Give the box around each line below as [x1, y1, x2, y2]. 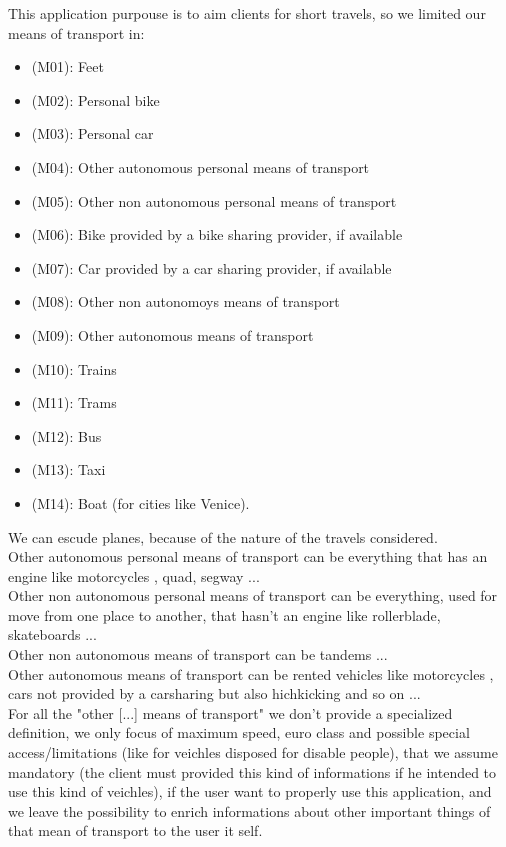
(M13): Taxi [31, 459, 106, 480]
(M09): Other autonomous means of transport [31, 324, 314, 345]
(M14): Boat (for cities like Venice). [31, 492, 250, 513]
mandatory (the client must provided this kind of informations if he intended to [8, 761, 497, 782]
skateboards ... [8, 624, 97, 645]
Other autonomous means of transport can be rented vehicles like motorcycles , [8, 663, 494, 684]
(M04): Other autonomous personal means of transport [31, 156, 370, 177]
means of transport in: [8, 22, 145, 43]
